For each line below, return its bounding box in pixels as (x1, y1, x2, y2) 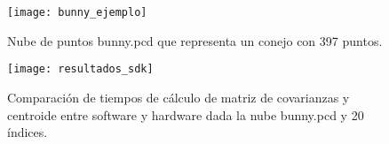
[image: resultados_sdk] (7, 63, 154, 76)
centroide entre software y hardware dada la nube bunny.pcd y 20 (7, 105, 364, 124)
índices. (7, 123, 48, 141)
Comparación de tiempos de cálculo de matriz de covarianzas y (7, 87, 350, 106)
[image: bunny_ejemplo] (7, 6, 147, 19)
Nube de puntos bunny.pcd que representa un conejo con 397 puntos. (7, 31, 383, 49)
